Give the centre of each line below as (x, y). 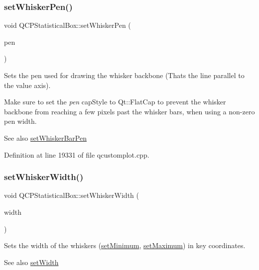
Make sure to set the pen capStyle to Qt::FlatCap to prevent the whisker (115, 102)
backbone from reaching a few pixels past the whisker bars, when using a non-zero (129, 111)
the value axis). (27, 85)
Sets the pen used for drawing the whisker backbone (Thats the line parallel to (124, 75)
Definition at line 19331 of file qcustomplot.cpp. (77, 154)
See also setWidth (31, 262)
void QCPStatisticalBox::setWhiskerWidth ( (71, 195)
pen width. (20, 121)
